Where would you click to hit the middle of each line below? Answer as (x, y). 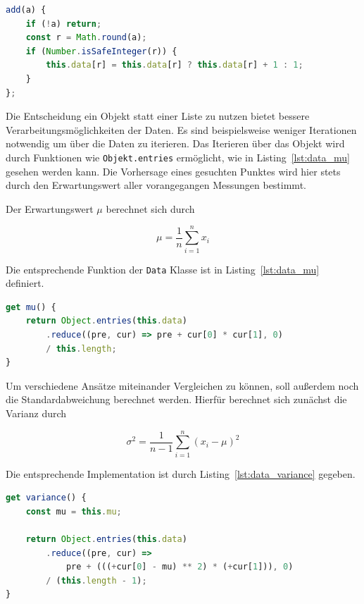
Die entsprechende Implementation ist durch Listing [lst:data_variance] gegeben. (181, 473)
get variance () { (46, 498)
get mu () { (31, 307)
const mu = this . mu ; (74, 511)
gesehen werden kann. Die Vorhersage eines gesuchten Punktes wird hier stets (173, 171)
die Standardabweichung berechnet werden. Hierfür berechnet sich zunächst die (176, 399)
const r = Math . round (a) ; (86, 38)
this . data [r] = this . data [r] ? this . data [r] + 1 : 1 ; (175, 65)
